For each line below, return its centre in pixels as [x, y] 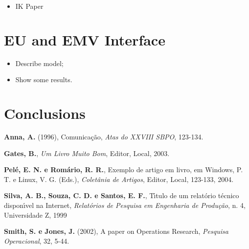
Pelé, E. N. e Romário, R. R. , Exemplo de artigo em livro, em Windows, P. [124, 170]
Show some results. [44, 79]
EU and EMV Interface [85, 39]
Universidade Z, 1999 [35, 215]
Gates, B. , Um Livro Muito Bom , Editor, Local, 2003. [87, 153]
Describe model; [39, 63]
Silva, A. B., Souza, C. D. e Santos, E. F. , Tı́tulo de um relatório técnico [122, 195]
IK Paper [29, 6]
